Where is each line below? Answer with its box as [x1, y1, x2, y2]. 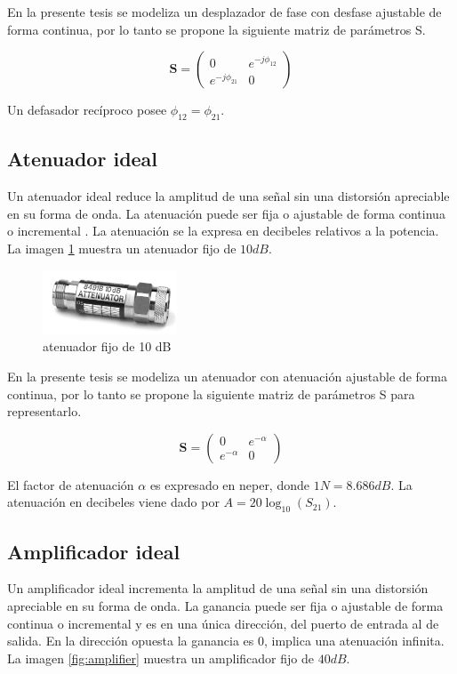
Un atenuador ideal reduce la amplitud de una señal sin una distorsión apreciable [7, 187, 450, 205]
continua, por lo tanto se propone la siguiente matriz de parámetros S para [7, 384, 415, 403]
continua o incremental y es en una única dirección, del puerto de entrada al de [7, 614, 439, 632]
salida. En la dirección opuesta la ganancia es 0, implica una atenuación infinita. [7, 631, 445, 650]
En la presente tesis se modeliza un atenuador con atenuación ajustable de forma [7, 366, 447, 385]
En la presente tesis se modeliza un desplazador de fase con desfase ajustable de [7, 3, 442, 20]
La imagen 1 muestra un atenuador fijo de [7, 238, 237, 257]
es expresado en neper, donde [149, 475, 309, 493]
